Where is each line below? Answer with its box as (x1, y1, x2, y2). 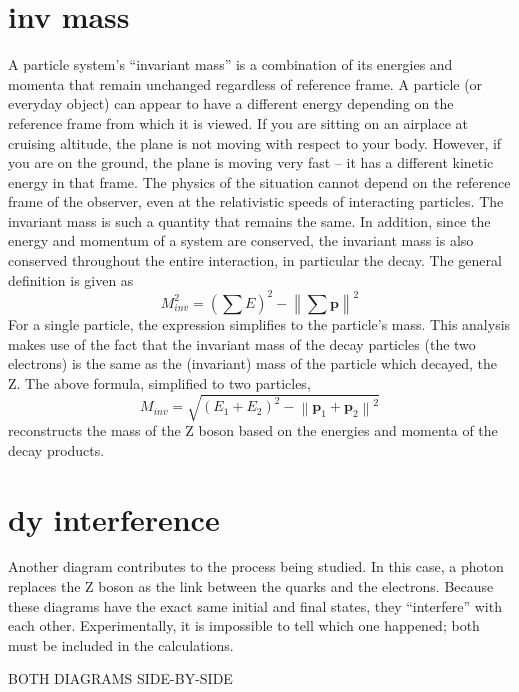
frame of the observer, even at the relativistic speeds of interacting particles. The (8, 191, 504, 212)
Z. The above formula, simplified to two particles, (8, 373, 311, 394)
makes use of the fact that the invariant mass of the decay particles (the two (8, 333, 476, 354)
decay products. (8, 439, 105, 460)
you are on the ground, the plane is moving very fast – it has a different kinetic (8, 152, 494, 173)
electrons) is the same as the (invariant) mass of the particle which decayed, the (8, 353, 497, 374)
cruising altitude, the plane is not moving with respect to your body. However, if (8, 132, 502, 153)
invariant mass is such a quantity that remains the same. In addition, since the (8, 210, 491, 231)
